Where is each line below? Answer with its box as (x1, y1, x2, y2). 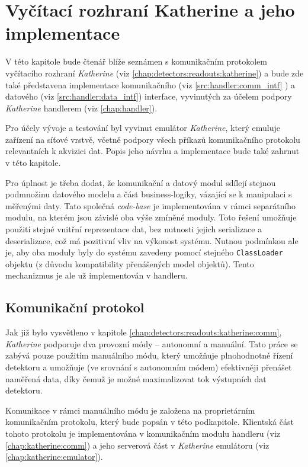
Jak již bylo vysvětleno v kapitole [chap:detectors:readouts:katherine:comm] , (5, 326, 282, 338)
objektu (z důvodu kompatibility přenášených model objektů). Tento (5, 257, 254, 270)
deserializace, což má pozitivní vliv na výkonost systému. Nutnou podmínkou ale (5, 234, 299, 247)
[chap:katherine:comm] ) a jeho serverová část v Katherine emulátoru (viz (5, 439, 269, 451)
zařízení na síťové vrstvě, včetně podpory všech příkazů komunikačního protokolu (5, 133, 300, 145)
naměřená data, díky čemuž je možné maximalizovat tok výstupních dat (5, 372, 267, 385)
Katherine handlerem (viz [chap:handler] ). (5, 101, 158, 114)
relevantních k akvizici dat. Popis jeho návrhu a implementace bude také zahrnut (5, 145, 300, 157)
